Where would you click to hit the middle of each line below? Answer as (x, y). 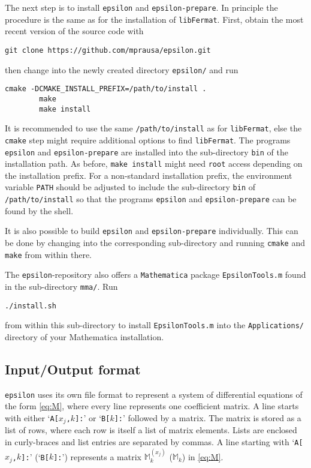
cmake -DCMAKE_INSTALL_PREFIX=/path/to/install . (106, 89)
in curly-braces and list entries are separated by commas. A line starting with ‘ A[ (154, 442)
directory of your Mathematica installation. (84, 336)
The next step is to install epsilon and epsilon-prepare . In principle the (141, 7)
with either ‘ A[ (32, 417)
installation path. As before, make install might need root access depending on (154, 163)
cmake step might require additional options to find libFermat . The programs (148, 139)
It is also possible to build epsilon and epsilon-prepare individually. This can (152, 231)
